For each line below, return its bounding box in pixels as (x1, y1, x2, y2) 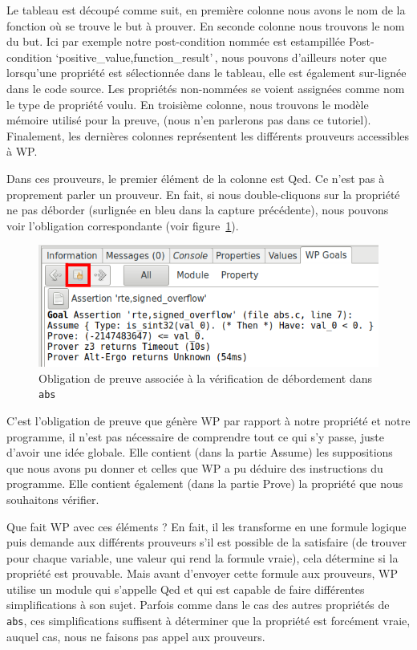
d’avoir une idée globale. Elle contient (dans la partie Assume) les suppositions (6, 444, 393, 461)
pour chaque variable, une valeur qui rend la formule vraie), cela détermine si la (6, 549, 399, 566)
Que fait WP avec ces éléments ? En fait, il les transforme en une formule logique (6, 518, 407, 534)
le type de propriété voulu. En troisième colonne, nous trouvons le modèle (6, 95, 369, 112)
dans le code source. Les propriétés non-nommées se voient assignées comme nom (6, 79, 405, 96)
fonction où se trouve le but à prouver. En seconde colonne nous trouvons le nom (6, 17, 405, 34)
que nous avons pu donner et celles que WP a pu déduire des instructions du (6, 459, 383, 476)
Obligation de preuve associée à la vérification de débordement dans (38, 369, 373, 386)
